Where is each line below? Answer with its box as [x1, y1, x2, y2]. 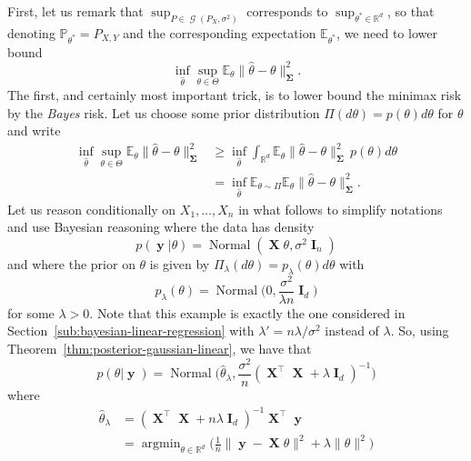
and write [7, 121, 61, 140]
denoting [7, 23, 55, 42]
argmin [141, 437, 181, 451]
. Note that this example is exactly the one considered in [89, 303, 406, 322]
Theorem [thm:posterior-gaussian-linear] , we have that [7, 339, 312, 358]
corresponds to [246, 2, 328, 20]
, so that [386, 2, 435, 20]
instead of [325, 321, 379, 340]
